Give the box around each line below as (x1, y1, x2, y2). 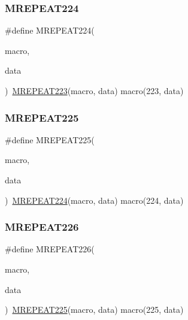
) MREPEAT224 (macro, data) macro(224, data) (5, 194, 184, 206)
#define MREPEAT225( (5, 133, 95, 146)
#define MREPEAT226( (5, 243, 95, 255)
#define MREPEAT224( (5, 24, 95, 37)
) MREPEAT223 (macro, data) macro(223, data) (5, 84, 184, 96)
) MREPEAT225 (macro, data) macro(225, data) (5, 303, 184, 316)
